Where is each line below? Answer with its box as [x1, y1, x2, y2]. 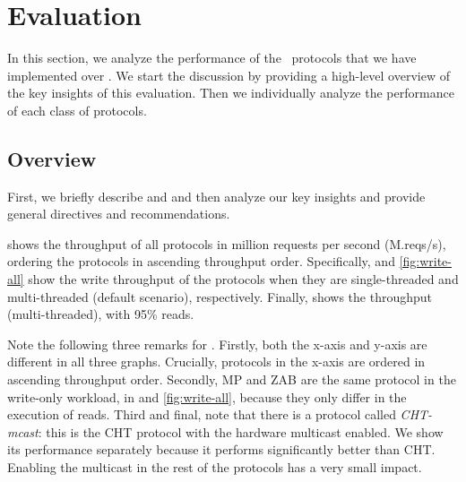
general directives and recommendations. [7, 204, 230, 223]
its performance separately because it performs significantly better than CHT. [7, 440, 436, 459]
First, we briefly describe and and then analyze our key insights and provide [7, 186, 426, 205]
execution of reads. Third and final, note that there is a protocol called [7, 405, 396, 424]
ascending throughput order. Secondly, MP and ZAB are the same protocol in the [7, 370, 456, 389]
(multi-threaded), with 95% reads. [7, 305, 194, 323]
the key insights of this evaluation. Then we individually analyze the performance [7, 83, 454, 102]
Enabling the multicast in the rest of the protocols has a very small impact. [7, 458, 422, 477]
